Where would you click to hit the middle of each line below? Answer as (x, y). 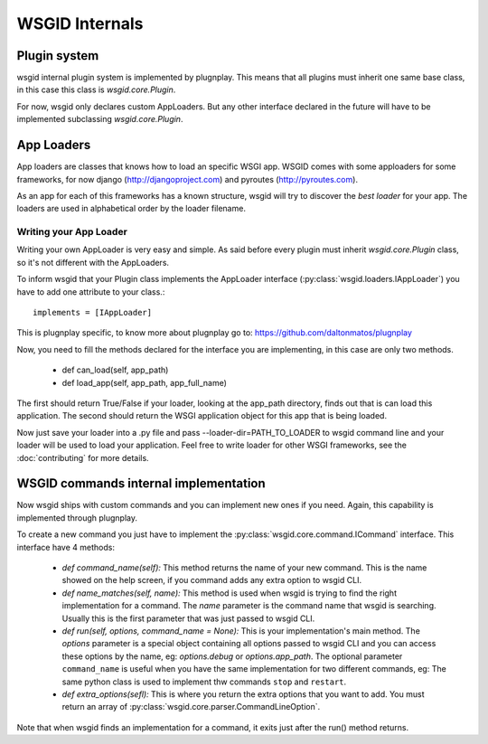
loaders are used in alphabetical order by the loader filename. (131, 209)
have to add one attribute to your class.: (91, 292)
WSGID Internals (80, 24)
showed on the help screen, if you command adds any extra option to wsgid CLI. (211, 580)
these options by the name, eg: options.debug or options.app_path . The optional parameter (232, 656)
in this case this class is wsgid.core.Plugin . (96, 89)
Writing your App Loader (72, 232)
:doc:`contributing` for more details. (83, 457)
